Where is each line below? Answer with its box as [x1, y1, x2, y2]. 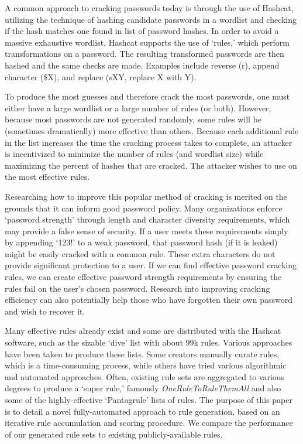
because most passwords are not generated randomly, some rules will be [5, 113, 261, 125]
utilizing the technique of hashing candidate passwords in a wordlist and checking [5, 13, 297, 25]
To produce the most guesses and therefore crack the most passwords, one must [5, 90, 290, 103]
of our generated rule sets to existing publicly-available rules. [5, 428, 223, 440]
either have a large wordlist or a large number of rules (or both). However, [5, 101, 271, 114]
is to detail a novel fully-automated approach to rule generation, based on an [5, 405, 280, 417]
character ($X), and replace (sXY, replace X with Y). [5, 70, 197, 83]
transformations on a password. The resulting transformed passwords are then [5, 47, 284, 60]
